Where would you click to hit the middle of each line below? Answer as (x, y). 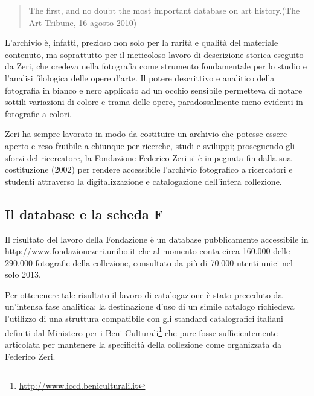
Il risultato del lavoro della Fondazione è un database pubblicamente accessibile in (157, 239)
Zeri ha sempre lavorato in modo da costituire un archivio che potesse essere (146, 134)
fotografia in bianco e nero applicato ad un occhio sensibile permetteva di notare (154, 90)
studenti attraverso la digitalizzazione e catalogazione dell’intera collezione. (143, 181)
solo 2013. (23, 274)
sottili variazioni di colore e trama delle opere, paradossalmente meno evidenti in (154, 102)
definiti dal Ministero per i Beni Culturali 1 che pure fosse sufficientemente (141, 331)
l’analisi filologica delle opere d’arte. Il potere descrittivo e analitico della (140, 78)
